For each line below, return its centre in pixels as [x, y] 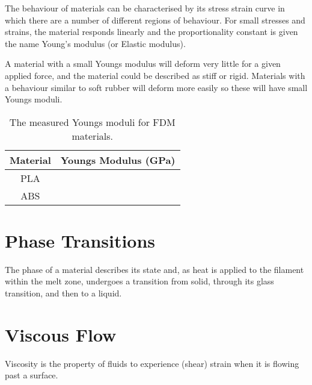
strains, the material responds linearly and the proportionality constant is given [151, 32]
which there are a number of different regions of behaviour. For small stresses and [155, 20]
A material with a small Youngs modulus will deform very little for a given [143, 64]
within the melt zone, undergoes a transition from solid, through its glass [139, 281]
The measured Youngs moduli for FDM [92, 122]
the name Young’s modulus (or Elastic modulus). [95, 43]
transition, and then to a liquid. [63, 293]
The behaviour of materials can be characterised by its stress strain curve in [145, 8]
